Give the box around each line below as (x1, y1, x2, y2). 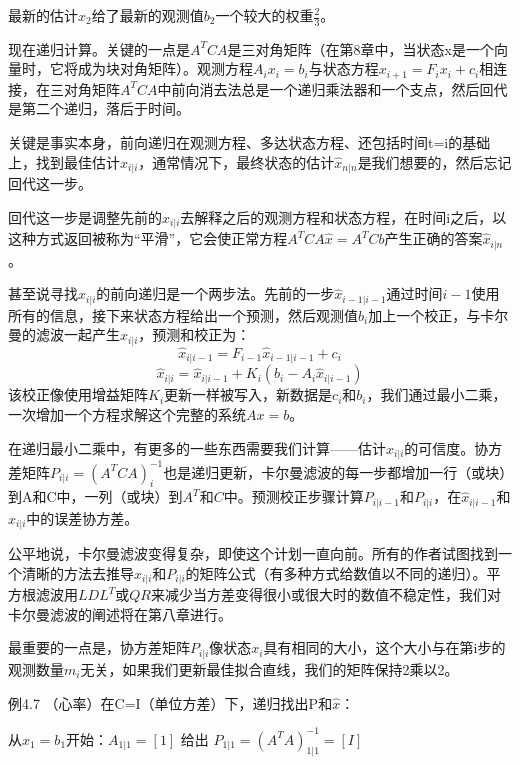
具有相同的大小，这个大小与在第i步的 (263, 637, 506, 658)
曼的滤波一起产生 (8, 324, 120, 345)
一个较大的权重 (215, 5, 314, 25)
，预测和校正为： (138, 324, 251, 345)
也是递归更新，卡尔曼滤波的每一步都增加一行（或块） (163, 461, 507, 482)
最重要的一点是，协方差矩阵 (8, 637, 190, 658)
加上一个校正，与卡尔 (368, 304, 509, 325)
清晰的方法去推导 (21, 562, 134, 583)
